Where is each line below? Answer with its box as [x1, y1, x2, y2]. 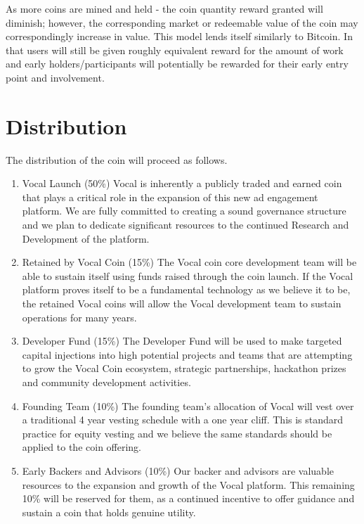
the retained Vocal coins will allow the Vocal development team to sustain [22, 296, 342, 311]
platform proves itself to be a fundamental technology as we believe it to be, [22, 282, 351, 297]
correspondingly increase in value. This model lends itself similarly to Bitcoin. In [6, 29, 353, 44]
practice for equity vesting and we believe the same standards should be [22, 426, 332, 440]
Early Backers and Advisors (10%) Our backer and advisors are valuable [22, 463, 334, 478]
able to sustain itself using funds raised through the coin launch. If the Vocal [22, 268, 353, 283]
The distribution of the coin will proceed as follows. [6, 152, 228, 167]
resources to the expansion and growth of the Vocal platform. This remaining [22, 477, 355, 492]
